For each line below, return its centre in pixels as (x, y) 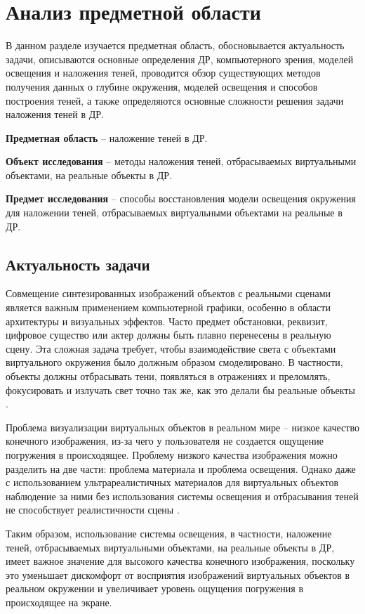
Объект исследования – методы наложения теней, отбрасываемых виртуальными (181, 161)
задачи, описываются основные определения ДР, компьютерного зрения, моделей (180, 59)
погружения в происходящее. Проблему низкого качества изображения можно (172, 454)
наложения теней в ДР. (55, 114)
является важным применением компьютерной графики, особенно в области (168, 307)
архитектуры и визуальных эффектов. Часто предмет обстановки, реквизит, (167, 321)
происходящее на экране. (59, 602)
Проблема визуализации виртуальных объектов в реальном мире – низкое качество (182, 427)
